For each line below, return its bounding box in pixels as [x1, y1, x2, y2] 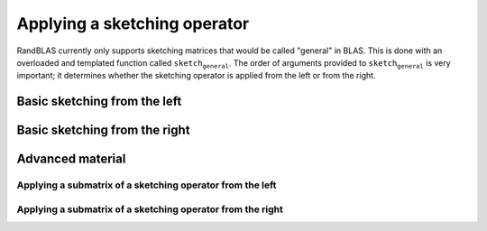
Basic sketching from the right [16, 123, 190, 138]
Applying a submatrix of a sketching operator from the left [16, 179, 277, 191]
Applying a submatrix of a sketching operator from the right [16, 203, 283, 216]
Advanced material [16, 152, 126, 167]
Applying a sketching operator [16, 14, 250, 33]
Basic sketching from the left [16, 94, 182, 109]
